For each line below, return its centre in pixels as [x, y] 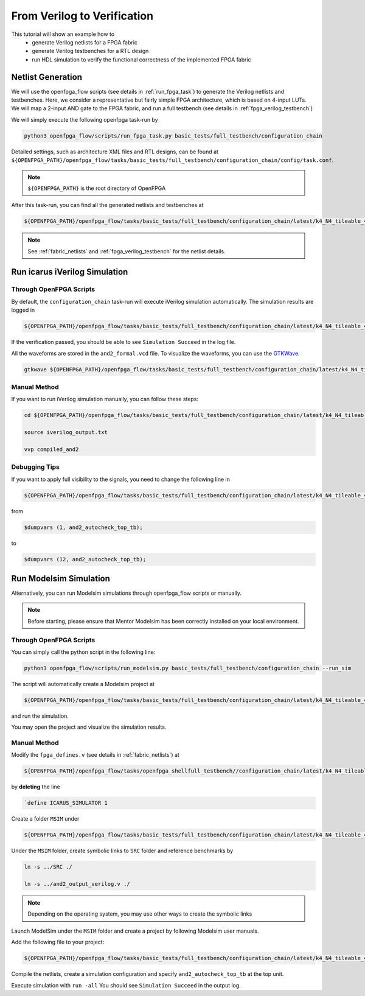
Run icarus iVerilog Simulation [70, 272]
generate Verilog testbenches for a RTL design [90, 51]
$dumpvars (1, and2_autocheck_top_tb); [83, 527]
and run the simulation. [40, 716]
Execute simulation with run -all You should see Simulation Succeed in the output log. [126, 985]
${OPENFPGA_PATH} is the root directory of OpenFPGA [97, 188]
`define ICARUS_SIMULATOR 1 [66, 803]
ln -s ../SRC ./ [48, 867]
